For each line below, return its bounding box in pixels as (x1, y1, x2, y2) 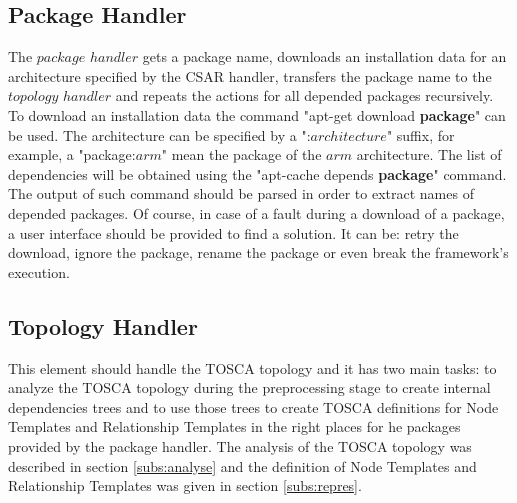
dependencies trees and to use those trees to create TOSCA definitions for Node (8, 396, 499, 417)
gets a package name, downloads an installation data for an (142, 46, 507, 67)
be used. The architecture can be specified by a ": (8, 124, 311, 145)
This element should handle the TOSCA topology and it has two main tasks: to (8, 357, 497, 378)
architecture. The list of (356, 144, 502, 165)
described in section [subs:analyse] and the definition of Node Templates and (8, 455, 477, 476)
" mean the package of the (161, 144, 322, 165)
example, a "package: (8, 144, 136, 165)
